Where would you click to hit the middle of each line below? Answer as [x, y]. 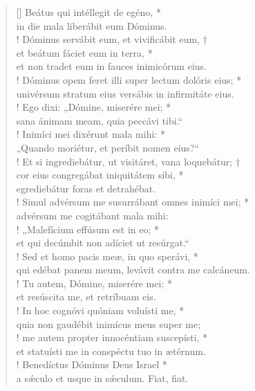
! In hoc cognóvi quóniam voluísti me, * [100, 310]
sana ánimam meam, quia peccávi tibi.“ [100, 120]
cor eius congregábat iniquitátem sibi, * [100, 175]
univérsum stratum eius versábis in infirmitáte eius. [125, 93]
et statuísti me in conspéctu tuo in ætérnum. [111, 351]
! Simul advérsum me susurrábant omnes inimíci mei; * [133, 202]
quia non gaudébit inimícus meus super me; [108, 324]
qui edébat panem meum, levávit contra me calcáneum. [133, 270]
